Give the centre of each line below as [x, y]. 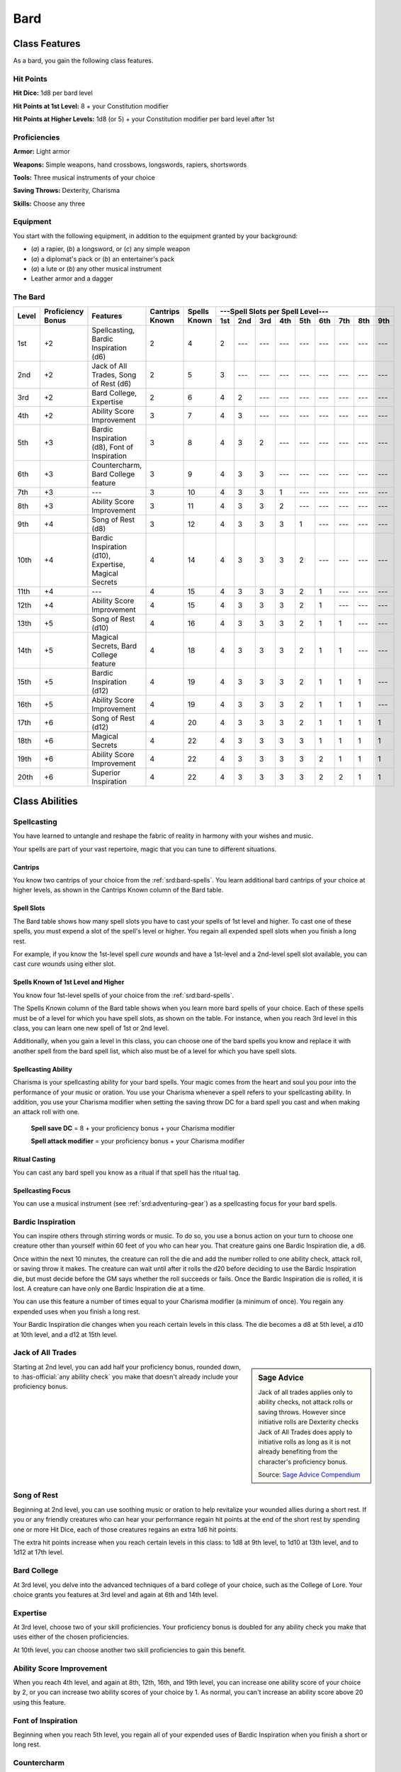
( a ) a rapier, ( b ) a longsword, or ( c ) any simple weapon [111, 249]
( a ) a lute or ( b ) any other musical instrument [96, 269]
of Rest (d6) [112, 383]
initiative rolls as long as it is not [304, 1442]
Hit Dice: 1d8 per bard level [53, 93]
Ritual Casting [34, 1160]
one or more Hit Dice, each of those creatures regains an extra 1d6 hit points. [126, 1529]
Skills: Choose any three [49, 203]
